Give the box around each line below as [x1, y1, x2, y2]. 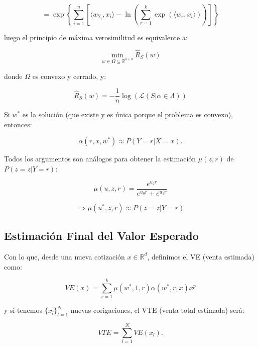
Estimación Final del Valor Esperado [4, 228, 199, 243]
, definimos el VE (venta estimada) [147, 251, 254, 262]
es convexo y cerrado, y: [32, 70, 106, 81]
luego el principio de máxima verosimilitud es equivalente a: [4, 32, 188, 42]
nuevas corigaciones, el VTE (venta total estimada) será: [70, 305, 244, 315]
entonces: [4, 119, 32, 129]
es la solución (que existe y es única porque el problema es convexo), [22, 109, 233, 120]
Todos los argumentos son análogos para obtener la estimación [4, 153, 196, 164]
